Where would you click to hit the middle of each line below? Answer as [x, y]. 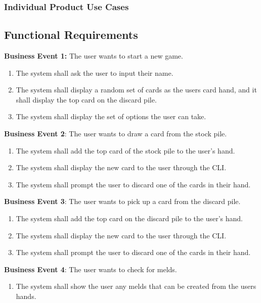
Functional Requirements [71, 35]
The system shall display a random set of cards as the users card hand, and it [136, 90]
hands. [26, 296]
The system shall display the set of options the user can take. [111, 116]
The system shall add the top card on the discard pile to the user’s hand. [129, 218]
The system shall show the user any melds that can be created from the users [136, 286]
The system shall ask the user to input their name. [95, 72]
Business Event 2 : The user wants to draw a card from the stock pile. [116, 134]
